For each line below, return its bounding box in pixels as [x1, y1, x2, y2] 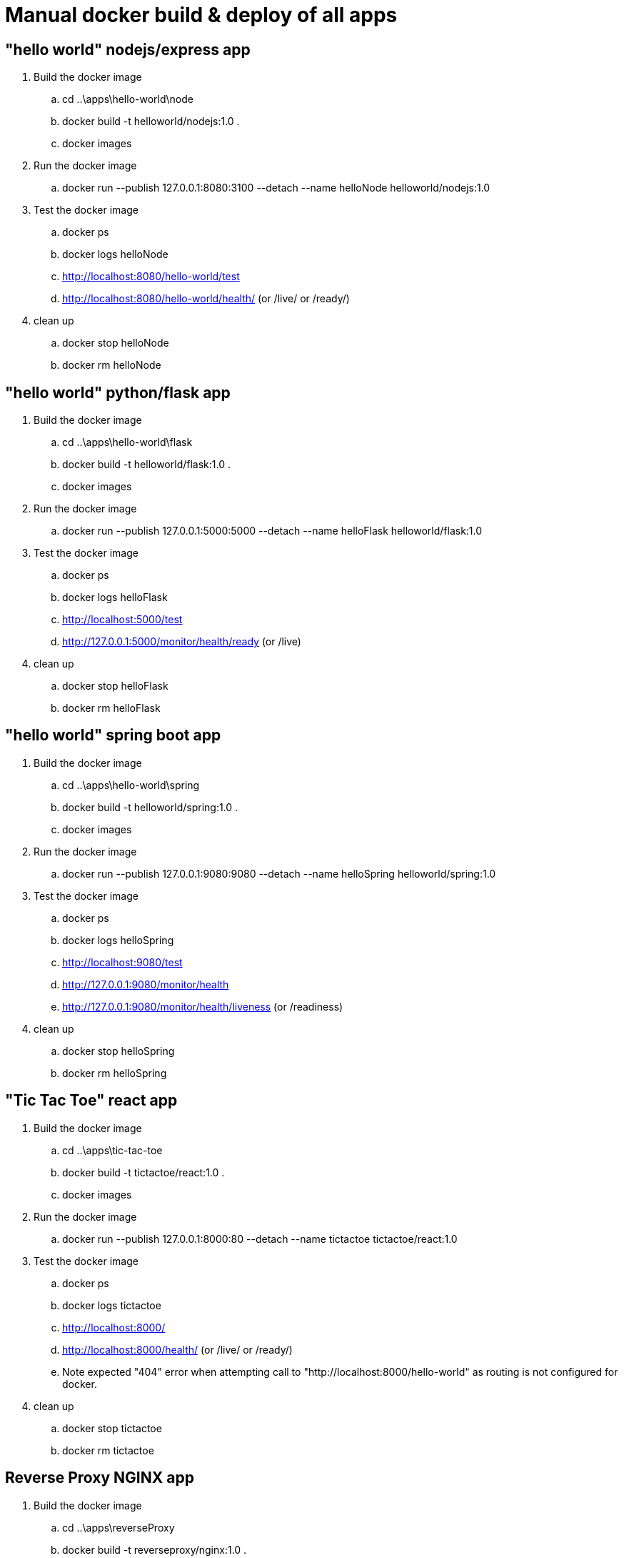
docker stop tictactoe [62, 1421, 162, 1434]
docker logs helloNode [62, 248, 168, 261]
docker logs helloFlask [62, 591, 168, 604]
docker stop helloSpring [62, 1044, 175, 1057]
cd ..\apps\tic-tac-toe [62, 1143, 163, 1156]
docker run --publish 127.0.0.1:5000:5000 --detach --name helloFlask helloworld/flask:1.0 [62, 525, 483, 537]
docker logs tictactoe [62, 1299, 161, 1311]
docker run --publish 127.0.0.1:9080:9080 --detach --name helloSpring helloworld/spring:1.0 [62, 867, 496, 880]
